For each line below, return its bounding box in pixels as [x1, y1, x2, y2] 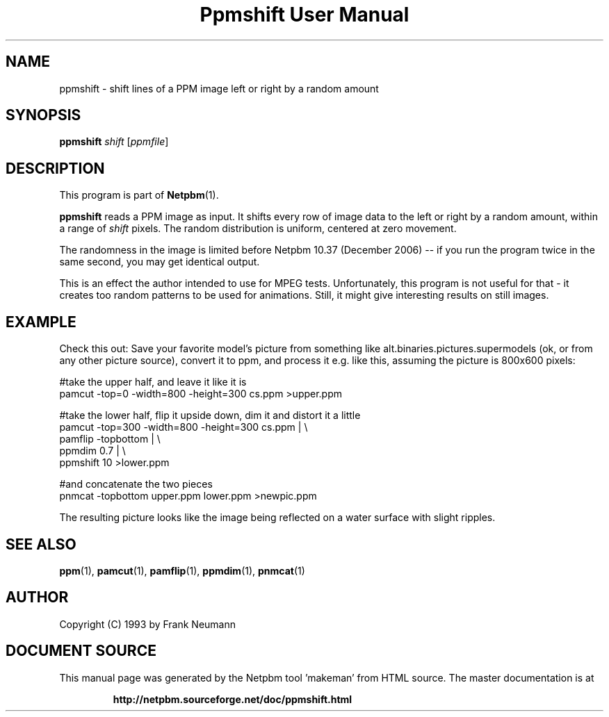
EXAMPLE [6, 313, 76, 331]
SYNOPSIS [6, 106, 81, 124]
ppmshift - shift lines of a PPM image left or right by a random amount [59, 82, 379, 94]
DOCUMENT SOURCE [6, 642, 156, 660]
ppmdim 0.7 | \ [59, 445, 126, 457]
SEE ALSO [6, 535, 76, 553]
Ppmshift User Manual [200, 3, 409, 26]
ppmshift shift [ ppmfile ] [59, 135, 169, 148]
